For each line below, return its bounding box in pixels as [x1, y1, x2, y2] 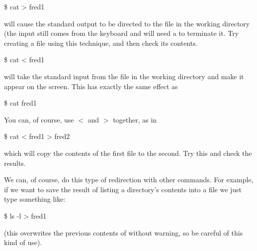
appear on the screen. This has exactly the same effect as [4, 81, 178, 91]
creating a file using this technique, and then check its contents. [4, 37, 198, 48]
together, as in [113, 114, 157, 125]
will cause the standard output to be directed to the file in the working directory [4, 18, 250, 28]
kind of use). [4, 237, 42, 248]
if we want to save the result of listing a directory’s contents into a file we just [4, 184, 242, 194]
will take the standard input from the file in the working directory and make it [4, 71, 244, 81]
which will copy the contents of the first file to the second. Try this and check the [4, 147, 252, 158]
